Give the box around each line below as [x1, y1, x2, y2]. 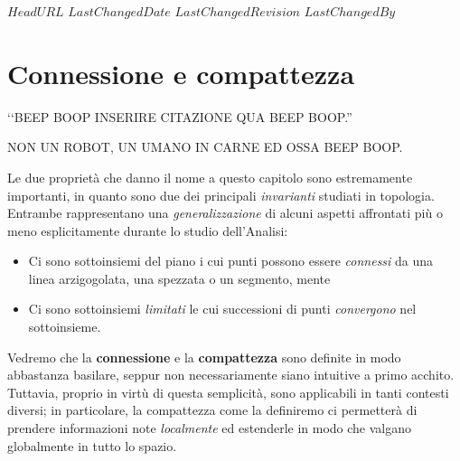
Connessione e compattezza [7, 54, 355, 91]
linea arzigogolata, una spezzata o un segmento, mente [28, 268, 331, 287]
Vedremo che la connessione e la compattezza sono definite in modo [7, 347, 401, 366]
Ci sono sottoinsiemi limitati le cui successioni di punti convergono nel [28, 299, 417, 318]
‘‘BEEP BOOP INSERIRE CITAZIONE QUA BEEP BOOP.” [7, 107, 352, 126]
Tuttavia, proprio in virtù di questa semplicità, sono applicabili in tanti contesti [7, 382, 449, 401]
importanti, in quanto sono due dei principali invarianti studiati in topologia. [7, 185, 435, 204]
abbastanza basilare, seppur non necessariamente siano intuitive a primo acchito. [7, 365, 455, 384]
